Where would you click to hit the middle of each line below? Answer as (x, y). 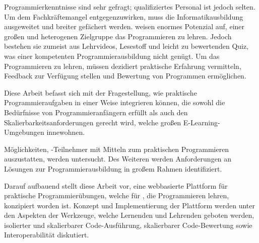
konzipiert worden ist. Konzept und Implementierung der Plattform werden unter (129, 205)
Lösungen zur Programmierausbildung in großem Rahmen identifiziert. (113, 168)
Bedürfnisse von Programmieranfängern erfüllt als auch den (96, 112)
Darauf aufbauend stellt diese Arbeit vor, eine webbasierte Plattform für (116, 185)
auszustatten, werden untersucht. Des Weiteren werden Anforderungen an (118, 159)
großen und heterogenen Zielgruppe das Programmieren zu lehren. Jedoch (118, 36)
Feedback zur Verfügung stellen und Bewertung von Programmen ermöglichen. (125, 76)
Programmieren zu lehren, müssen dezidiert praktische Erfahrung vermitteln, (123, 66)
